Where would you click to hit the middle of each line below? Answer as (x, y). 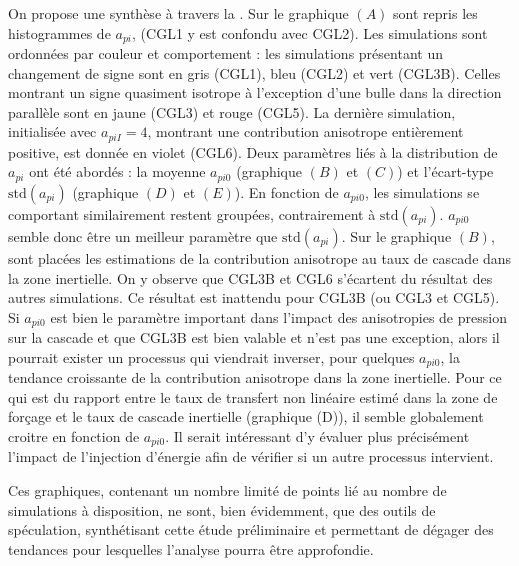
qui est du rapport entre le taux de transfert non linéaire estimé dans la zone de (253, 396)
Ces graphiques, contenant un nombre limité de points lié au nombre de (227, 490)
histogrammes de (59, 32)
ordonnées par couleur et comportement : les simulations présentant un (225, 53)
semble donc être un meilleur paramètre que (143, 235)
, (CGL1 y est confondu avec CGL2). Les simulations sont (310, 32)
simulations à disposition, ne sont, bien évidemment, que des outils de (222, 509)
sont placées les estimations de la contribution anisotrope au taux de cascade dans (260, 257)
